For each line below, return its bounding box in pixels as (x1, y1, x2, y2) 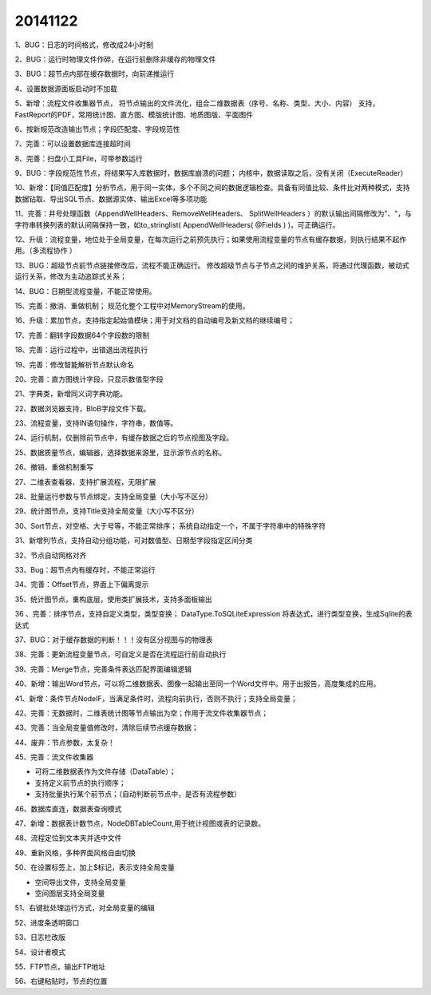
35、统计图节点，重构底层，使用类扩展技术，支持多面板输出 (14, 594, 212, 604)
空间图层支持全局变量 (34, 888, 105, 898)
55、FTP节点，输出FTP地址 (14, 961, 106, 971)
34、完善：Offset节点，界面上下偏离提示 (14, 580, 149, 589)
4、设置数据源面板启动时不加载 (14, 84, 118, 93)
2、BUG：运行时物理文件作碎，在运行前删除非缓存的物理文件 (14, 54, 216, 64)
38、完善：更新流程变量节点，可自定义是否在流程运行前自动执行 (14, 649, 227, 659)
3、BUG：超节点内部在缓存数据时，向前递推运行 (14, 69, 175, 79)
